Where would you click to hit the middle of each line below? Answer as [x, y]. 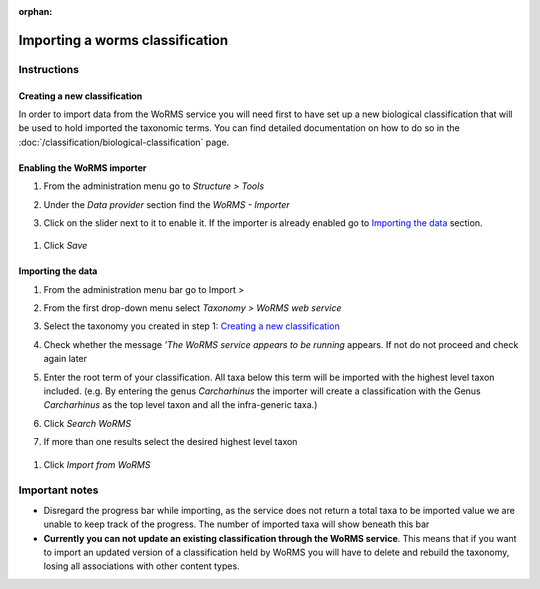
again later [65, 359]
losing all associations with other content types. [141, 566]
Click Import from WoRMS [97, 464]
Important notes [58, 490]
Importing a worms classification [123, 40]
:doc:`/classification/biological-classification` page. [124, 142]
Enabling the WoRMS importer [82, 167]
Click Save [65, 246]
